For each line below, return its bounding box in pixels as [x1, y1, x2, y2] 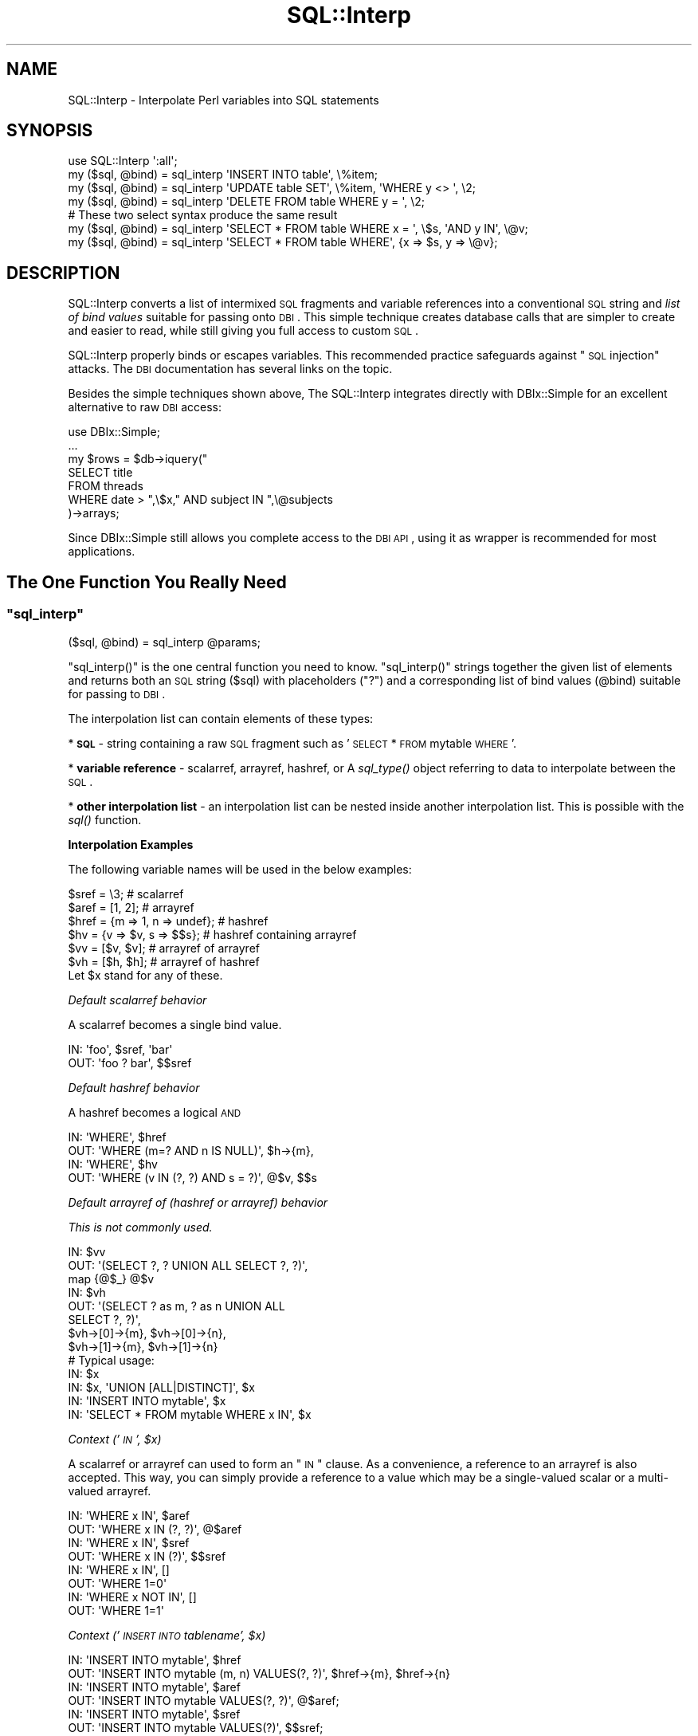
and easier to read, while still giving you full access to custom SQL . [68, 324, 419, 338]
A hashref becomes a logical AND [68, 1105, 241, 1119]
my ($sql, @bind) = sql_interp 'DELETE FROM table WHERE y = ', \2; [68, 194, 425, 209]
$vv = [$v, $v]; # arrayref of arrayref [68, 941, 260, 955]
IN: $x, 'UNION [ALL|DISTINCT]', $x [68, 1380, 255, 1394]
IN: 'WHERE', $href [68, 1129, 167, 1144]
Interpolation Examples [68, 837, 194, 851]
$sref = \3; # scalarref [68, 886, 184, 901]
